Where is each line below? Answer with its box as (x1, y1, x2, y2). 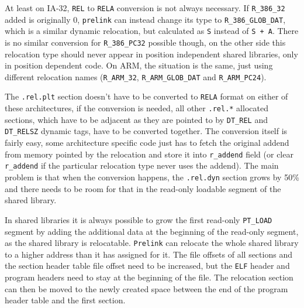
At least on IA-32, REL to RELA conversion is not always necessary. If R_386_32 (5, 2, 285, 13)
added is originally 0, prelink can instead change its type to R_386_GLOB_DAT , (5, 13, 286, 25)
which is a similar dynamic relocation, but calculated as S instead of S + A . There (5, 25, 299, 37)
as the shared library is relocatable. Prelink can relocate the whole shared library (5, 237, 299, 249)
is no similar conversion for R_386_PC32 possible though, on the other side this (5, 36, 286, 48)
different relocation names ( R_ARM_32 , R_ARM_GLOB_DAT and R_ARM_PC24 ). (5, 70, 267, 83)
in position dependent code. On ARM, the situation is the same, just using (5, 59, 273, 71)
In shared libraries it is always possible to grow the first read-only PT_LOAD (5, 213, 272, 225)
